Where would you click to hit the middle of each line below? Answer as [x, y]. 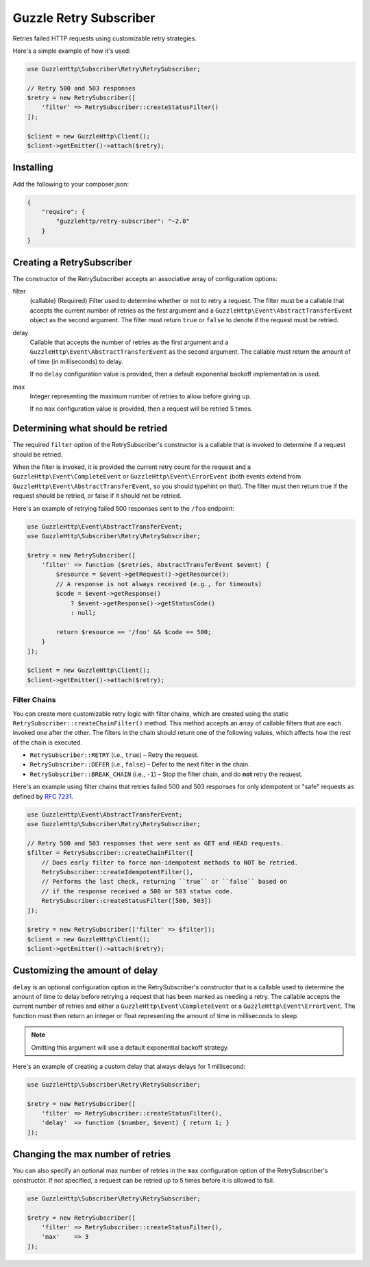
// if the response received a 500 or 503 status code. [137, 891]
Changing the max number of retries [92, 1154]
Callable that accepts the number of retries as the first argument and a [129, 342]
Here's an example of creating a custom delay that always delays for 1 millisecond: [129, 1066]
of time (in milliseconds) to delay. [76, 361]
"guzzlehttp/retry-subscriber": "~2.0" [123, 221]
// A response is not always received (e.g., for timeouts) [159, 584]
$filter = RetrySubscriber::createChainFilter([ [110, 853]
